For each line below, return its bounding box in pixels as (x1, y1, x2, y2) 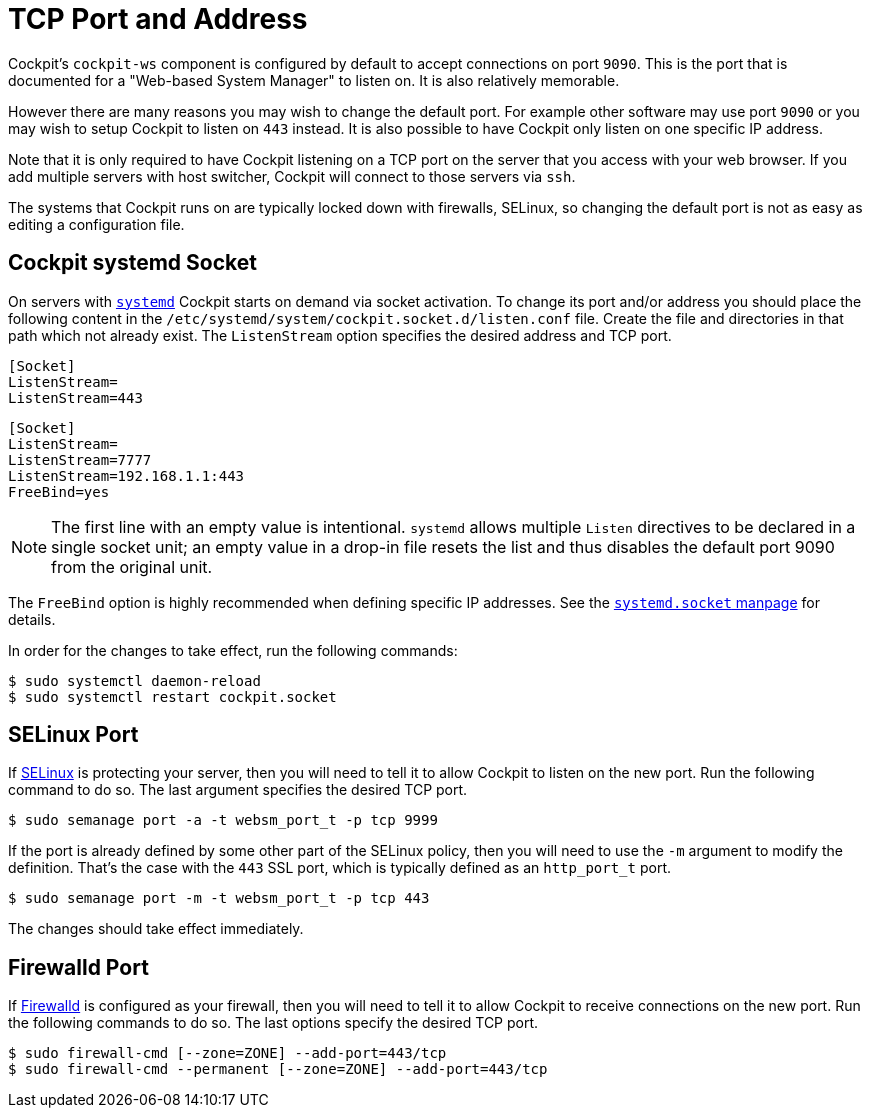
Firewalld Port (8, 954, 149, 980)
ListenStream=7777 (8, 451, 152, 468)
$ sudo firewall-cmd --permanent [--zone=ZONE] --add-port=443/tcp (8, 1061, 548, 1078)
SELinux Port (8, 722, 139, 748)
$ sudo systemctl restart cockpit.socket (8, 688, 337, 705)
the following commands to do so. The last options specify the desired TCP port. (8, 1014, 539, 1032)
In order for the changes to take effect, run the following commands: (8, 641, 458, 659)
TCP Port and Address (8, 2, 308, 36)
